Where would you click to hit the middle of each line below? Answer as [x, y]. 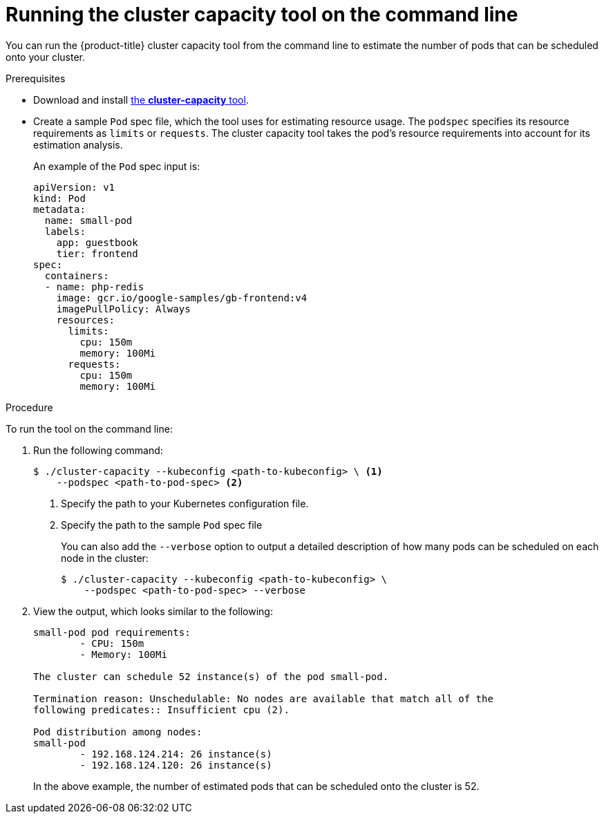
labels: [65, 231]
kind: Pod [59, 198]
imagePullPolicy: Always [123, 309]
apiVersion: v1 [74, 187]
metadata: [59, 209]
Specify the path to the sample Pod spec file [162, 525]
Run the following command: [98, 450]
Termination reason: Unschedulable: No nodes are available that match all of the [263, 698]
